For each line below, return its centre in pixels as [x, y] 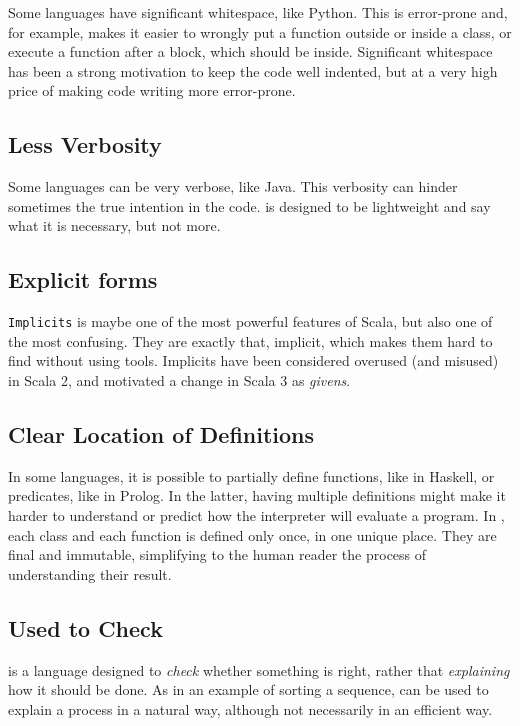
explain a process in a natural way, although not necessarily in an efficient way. [250, 708]
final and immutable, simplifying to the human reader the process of [217, 554]
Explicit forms [83, 279]
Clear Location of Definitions [161, 433]
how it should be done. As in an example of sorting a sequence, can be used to [248, 689]
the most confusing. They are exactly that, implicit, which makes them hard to [250, 340]
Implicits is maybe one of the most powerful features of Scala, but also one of [250, 321]
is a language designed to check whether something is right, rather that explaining [259, 669]
